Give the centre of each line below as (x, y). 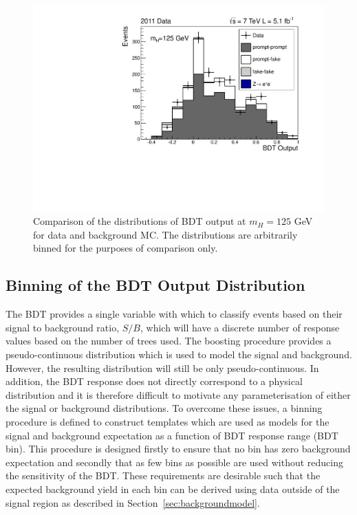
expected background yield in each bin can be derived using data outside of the (173, 489)
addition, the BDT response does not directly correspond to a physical (154, 381)
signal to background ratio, (63, 327)
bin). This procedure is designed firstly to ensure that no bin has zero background (178, 449)
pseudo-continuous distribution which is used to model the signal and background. (179, 354)
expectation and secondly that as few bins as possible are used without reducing (175, 462)
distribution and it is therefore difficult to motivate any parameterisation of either (178, 394)
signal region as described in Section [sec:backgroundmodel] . (133, 502)
